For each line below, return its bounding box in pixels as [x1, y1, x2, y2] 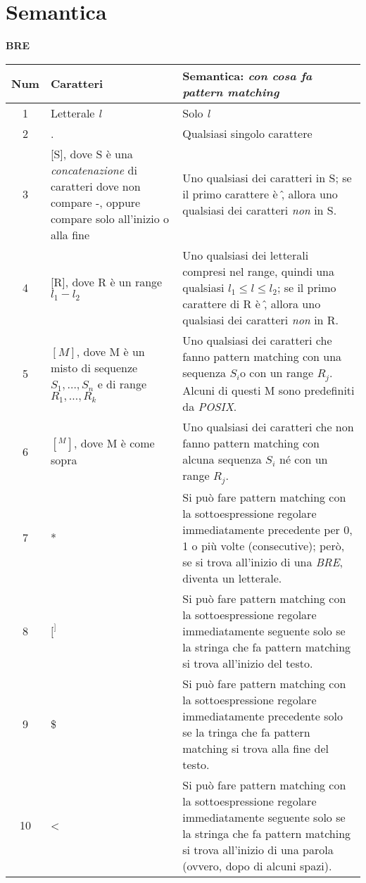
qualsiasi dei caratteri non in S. [182, 202, 337, 219]
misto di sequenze [50, 360, 138, 376]
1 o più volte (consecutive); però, [182, 537, 345, 554]
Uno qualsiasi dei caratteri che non [182, 418, 354, 435]
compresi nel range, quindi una [182, 262, 335, 279]
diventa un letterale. [182, 569, 282, 586]
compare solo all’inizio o [50, 210, 170, 227]
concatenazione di [50, 161, 137, 178]
